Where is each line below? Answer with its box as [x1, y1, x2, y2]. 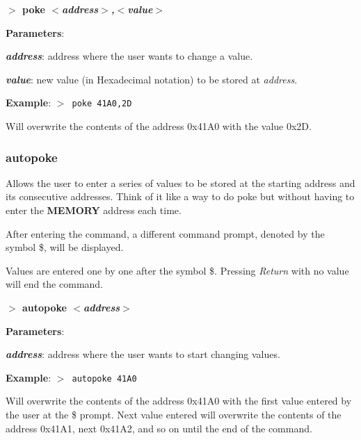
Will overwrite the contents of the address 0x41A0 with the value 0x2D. [6, 119, 312, 133]
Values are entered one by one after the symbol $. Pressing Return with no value [6, 263, 349, 277]
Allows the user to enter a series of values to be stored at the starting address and [6, 175, 355, 190]
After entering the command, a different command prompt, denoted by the [6, 226, 325, 241]
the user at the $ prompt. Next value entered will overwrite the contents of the [6, 407, 342, 422]
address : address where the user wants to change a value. [6, 49, 253, 63]
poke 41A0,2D [72, 99, 132, 109]
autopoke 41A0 [72, 373, 137, 384]
